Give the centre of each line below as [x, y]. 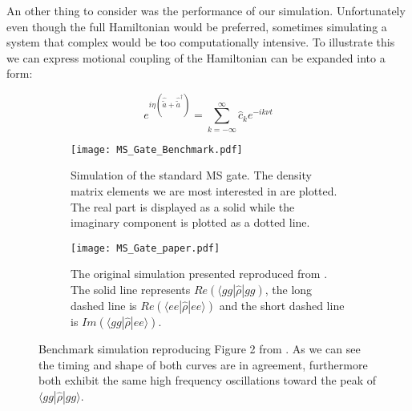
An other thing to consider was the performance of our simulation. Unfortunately [206, 10]
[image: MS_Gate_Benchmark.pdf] [157, 149]
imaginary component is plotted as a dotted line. [190, 222]
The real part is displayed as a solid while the [183, 206]
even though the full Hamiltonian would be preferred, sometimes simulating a [197, 26]
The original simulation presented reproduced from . [199, 274]
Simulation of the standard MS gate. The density [191, 175]
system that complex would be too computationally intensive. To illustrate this [201, 42]
